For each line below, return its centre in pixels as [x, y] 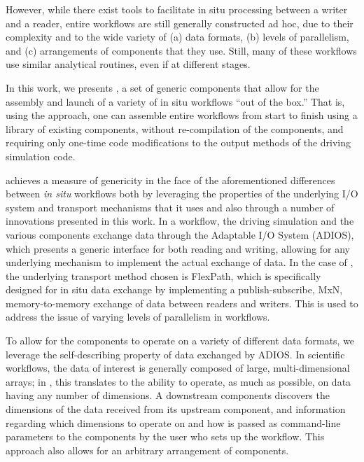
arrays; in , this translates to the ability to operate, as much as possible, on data [178, 381]
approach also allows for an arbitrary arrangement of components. [147, 450]
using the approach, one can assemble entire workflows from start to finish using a [182, 115]
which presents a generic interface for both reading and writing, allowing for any [178, 248]
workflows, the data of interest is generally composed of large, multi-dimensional [178, 368]
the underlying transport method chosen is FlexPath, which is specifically [163, 275]
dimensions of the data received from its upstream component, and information [176, 409]
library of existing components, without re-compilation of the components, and [175, 128]
